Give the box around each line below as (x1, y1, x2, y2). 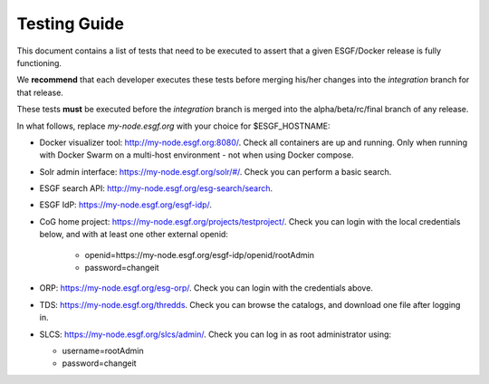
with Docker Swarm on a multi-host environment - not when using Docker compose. (39, 149, 354, 160)
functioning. (16, 57, 62, 68)
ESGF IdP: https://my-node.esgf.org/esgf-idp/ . (39, 199, 213, 210)
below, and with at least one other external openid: (39, 229, 228, 240)
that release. (16, 87, 63, 98)
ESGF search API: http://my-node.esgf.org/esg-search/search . (39, 183, 273, 194)
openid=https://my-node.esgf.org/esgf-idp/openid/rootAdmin (84, 249, 314, 260)
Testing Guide (16, 14, 124, 34)
